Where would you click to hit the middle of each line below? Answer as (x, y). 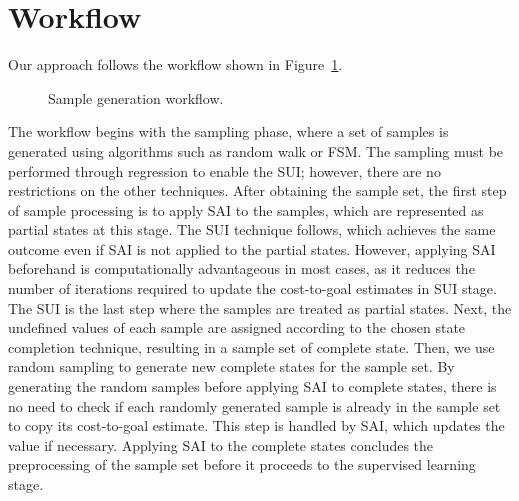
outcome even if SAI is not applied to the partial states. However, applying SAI (252, 248)
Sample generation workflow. (136, 97)
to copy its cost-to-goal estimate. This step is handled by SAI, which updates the (256, 425)
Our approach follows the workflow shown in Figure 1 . (175, 64)
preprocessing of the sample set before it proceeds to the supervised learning (242, 464)
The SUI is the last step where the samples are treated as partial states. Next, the (260, 307)
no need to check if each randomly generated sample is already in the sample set (254, 405)
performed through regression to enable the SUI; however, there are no (224, 170)
